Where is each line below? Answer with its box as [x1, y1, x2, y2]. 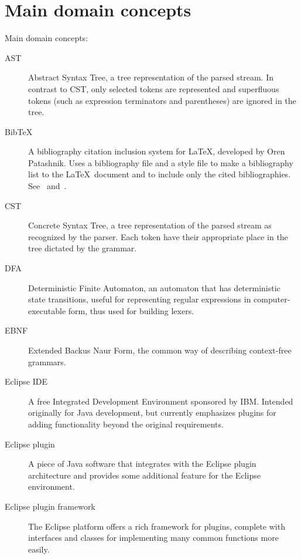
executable [28, 304, 66, 316]
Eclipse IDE [5, 375, 47, 388]
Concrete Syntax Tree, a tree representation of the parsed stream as [28, 219, 272, 231]
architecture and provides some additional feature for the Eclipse [28, 469, 261, 481]
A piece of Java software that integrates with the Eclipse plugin [28, 457, 256, 470]
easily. [28, 543, 50, 555]
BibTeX [5, 125, 33, 137]
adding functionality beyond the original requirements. [28, 417, 224, 430]
